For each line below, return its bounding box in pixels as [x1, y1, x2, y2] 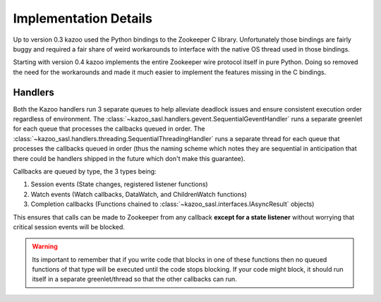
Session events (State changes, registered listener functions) [30, 180, 208, 188]
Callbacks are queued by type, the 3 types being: [13, 167, 157, 176]
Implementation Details [13, 11, 153, 26]
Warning [32, 242, 58, 250]
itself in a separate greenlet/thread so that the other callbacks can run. [32, 275, 238, 284]
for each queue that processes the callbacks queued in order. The [13, 124, 205, 133]
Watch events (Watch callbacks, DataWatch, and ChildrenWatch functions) [30, 190, 247, 198]
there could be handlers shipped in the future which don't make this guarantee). [13, 154, 246, 162]
